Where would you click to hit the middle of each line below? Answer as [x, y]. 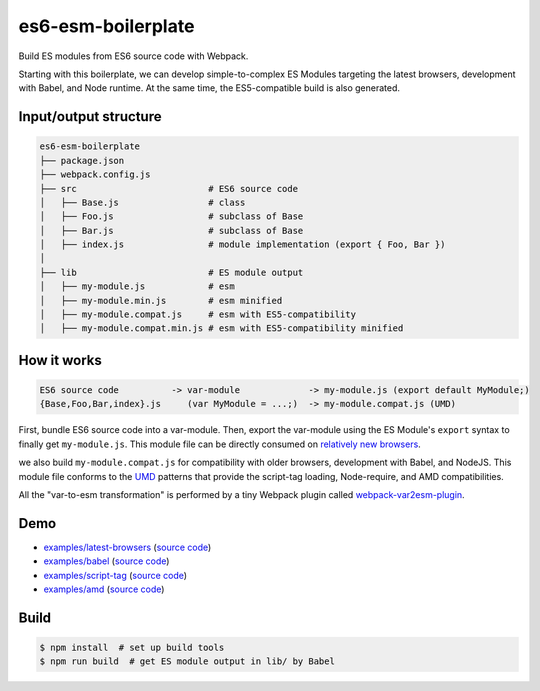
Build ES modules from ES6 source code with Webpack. [133, 56]
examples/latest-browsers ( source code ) [127, 547]
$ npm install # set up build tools [132, 648]
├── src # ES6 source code [169, 188]
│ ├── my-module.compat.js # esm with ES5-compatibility [198, 314]
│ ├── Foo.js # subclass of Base [171, 216]
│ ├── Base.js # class [142, 202]
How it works [60, 360]
